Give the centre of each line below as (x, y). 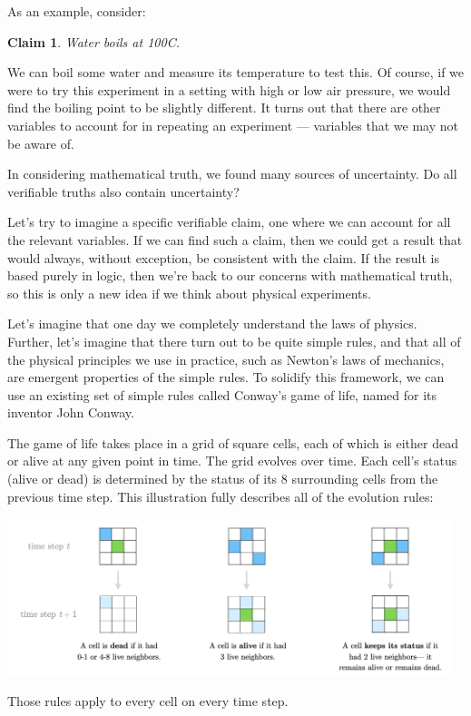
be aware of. (41, 143)
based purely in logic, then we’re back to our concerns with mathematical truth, (230, 275)
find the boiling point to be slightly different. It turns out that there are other (224, 108)
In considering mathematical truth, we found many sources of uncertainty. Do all (232, 174)
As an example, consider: (77, 11)
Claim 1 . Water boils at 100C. (93, 41)
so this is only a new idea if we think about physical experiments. (189, 293)
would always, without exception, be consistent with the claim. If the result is (224, 257)
